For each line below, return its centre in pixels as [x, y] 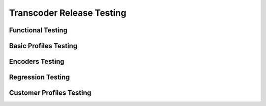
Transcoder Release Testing [68, 13]
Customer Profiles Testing [50, 93]
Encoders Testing [37, 62]
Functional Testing [38, 30]
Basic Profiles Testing [43, 46]
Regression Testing [39, 77]
